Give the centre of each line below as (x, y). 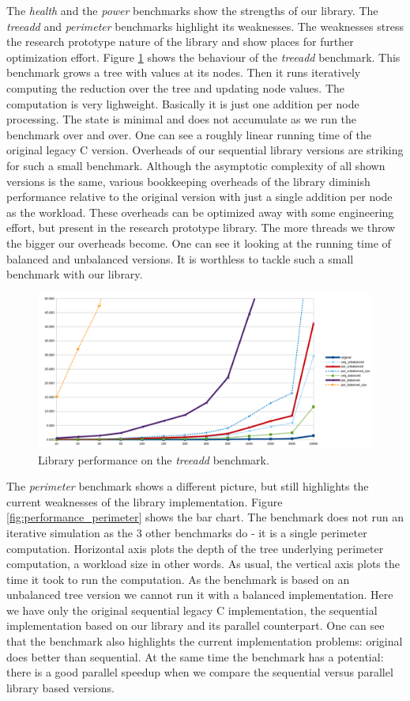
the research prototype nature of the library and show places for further (180, 42)
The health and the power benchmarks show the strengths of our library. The (192, 10)
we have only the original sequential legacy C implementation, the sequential (192, 610)
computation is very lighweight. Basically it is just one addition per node (183, 103)
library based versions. (60, 687)
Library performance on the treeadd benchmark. (154, 459)
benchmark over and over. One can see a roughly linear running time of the (189, 134)
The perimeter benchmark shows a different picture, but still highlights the (188, 486)
